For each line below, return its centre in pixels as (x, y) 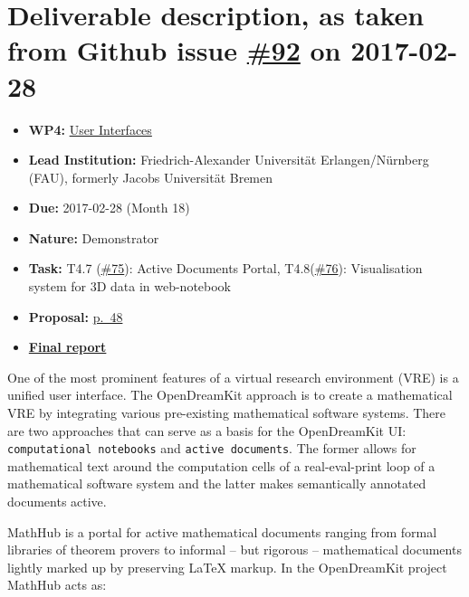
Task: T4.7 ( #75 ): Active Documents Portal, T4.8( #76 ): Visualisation (225, 268)
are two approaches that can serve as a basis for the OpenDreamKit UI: (207, 430)
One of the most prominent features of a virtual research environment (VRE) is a (233, 377)
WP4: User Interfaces (90, 129)
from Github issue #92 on (174, 50)
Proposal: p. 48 (76, 316)
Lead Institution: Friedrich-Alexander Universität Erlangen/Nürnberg (229, 160)
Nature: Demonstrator (94, 237)
